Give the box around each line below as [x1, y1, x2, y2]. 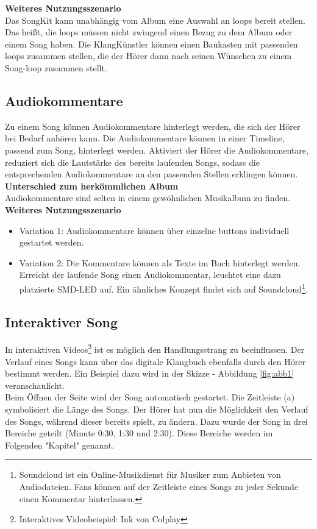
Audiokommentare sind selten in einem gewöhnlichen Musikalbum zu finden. [5, 191, 291, 204]
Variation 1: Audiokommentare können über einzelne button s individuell [19, 224, 290, 236]
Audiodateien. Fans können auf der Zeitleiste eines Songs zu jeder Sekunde [19, 480, 298, 492]
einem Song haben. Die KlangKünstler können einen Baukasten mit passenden [5, 37, 298, 50]
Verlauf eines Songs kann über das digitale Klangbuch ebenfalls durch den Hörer [5, 355, 305, 367]
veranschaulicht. [5, 378, 65, 391]
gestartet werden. [19, 236, 84, 249]
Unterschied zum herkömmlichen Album [5, 179, 179, 192]
